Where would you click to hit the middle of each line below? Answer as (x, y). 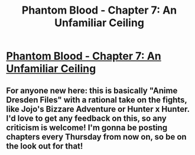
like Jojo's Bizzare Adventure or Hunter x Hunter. (98, 109)
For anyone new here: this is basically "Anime (92, 90)
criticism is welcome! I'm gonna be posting (87, 127)
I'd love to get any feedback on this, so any (86, 118)
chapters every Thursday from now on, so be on (97, 137)
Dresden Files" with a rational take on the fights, (97, 100)
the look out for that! (45, 146)
